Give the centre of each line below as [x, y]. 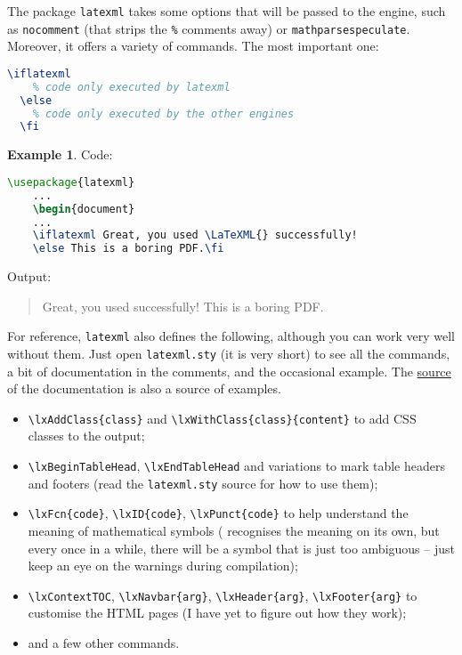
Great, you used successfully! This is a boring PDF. [183, 306]
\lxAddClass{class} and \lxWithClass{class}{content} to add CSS [222, 418]
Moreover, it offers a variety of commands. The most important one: [193, 46]
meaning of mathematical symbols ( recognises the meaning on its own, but [234, 531]
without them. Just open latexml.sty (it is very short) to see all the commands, [229, 353]
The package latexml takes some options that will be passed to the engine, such [227, 11]
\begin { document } [84, 209]
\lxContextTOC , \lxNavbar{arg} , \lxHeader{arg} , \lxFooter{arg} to [223, 595]
